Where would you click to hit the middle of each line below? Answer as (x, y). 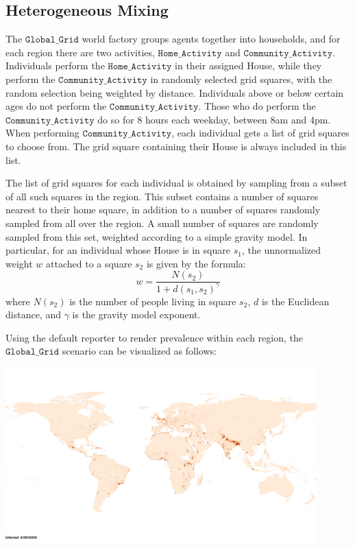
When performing (42, 133)
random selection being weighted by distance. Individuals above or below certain (175, 92)
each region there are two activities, (80, 52)
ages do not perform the (56, 106)
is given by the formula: (196, 263)
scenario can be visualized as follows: (139, 351)
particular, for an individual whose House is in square (118, 250)
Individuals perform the (55, 65)
